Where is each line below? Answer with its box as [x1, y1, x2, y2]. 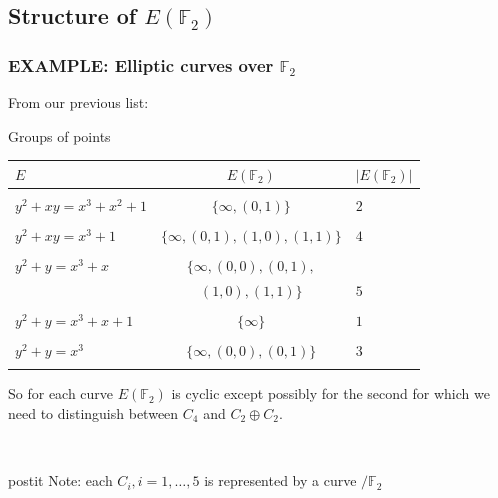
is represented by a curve [204, 470, 357, 491]
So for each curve [8, 383, 114, 404]
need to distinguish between [8, 402, 179, 423]
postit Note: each [8, 470, 113, 491]
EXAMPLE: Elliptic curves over [8, 52, 274, 77]
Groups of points [8, 125, 111, 146]
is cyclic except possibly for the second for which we [171, 383, 490, 404]
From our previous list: [8, 92, 149, 112]
